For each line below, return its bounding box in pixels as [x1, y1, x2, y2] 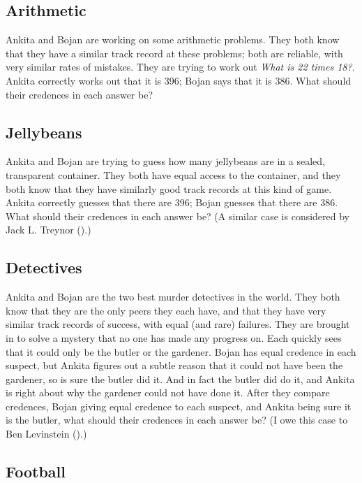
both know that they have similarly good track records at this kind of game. [6, 181, 332, 196]
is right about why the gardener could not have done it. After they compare [6, 385, 330, 400]
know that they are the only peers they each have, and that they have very [6, 303, 326, 317]
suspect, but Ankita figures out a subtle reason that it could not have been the [6, 358, 343, 373]
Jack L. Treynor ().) [6, 222, 91, 237]
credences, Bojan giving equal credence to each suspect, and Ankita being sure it [6, 398, 352, 413]
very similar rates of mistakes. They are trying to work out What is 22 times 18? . [6, 59, 355, 74]
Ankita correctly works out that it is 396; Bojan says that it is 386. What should [6, 73, 352, 87]
